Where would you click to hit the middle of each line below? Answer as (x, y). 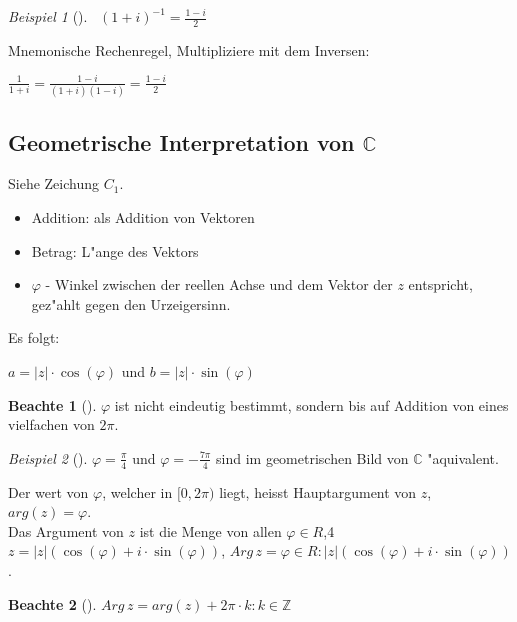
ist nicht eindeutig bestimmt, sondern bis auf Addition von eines (311, 404)
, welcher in (137, 491)
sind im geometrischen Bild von (312, 457)
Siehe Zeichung (53, 183)
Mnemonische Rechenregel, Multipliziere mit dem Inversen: (189, 49)
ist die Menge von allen (210, 530)
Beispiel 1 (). (48, 16)
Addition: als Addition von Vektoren (143, 217)
